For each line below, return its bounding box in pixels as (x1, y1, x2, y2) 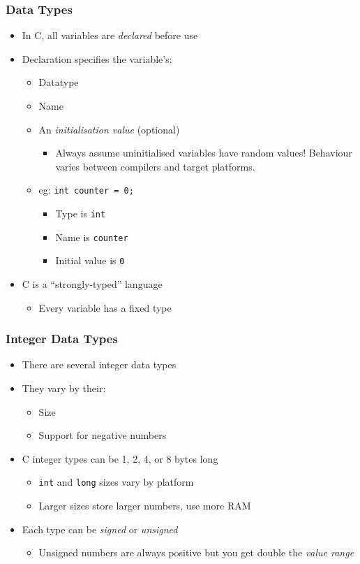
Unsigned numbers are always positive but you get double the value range (38, 545, 354, 560)
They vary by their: (22, 381, 106, 395)
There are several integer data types (22, 357, 177, 372)
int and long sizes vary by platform (38, 475, 194, 489)
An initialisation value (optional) (38, 122, 180, 136)
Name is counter (55, 229, 128, 244)
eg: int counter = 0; (38, 182, 134, 197)
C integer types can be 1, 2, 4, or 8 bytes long (22, 451, 218, 465)
